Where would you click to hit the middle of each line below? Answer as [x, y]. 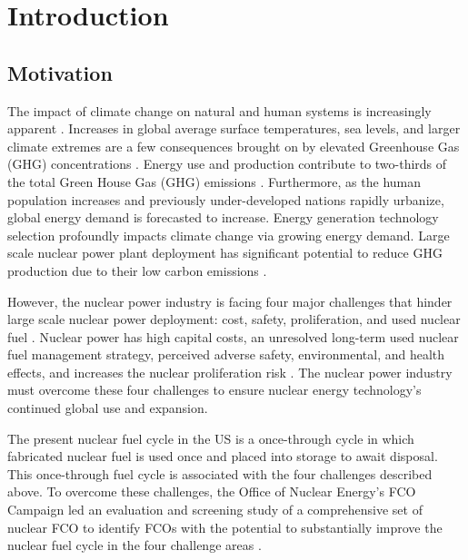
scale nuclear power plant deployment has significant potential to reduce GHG [225, 253]
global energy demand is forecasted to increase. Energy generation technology [223, 217]
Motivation [60, 72]
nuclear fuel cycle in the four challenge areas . [134, 545]
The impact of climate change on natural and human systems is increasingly [219, 110]
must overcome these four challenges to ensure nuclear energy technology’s [214, 390]
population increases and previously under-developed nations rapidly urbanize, [226, 199]
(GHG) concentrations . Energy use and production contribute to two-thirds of [227, 164]
